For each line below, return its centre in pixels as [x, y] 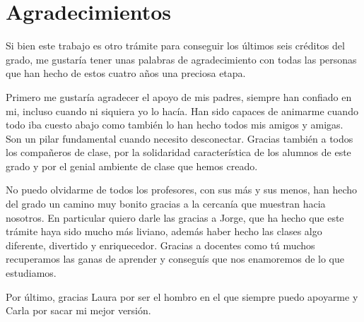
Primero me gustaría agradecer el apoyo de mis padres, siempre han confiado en [179, 96]
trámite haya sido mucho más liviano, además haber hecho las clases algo [164, 231]
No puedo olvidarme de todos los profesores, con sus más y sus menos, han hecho [182, 190]
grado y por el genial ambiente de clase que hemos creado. [132, 166]
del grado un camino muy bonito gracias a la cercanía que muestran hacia [166, 204]
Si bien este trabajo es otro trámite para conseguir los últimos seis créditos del [175, 46]
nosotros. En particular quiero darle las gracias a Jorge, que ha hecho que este [175, 217]
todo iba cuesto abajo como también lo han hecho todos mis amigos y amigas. [175, 125]
